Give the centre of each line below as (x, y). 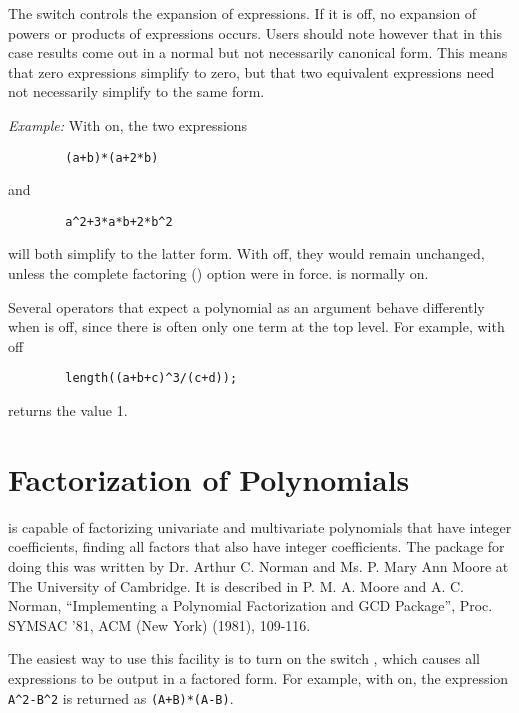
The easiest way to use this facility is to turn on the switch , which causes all (244, 658)
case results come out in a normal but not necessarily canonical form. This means (258, 52)
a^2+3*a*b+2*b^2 (119, 221)
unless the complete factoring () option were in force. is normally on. (218, 273)
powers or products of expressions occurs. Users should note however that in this (255, 32)
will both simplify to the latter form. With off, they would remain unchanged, (246, 253)
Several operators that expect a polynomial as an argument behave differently (246, 306)
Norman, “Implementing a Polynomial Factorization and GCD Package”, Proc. (250, 605)
